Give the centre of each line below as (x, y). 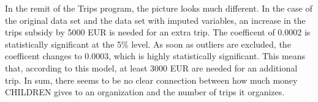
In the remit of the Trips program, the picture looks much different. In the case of (159, 8)
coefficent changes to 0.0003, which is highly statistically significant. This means (155, 56)
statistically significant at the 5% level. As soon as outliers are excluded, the (148, 44)
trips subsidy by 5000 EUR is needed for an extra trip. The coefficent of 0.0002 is (158, 32)
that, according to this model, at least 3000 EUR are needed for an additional (151, 67)
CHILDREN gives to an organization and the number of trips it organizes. (145, 92)
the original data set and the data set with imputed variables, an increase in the (155, 20)
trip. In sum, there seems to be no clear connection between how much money (151, 80)
